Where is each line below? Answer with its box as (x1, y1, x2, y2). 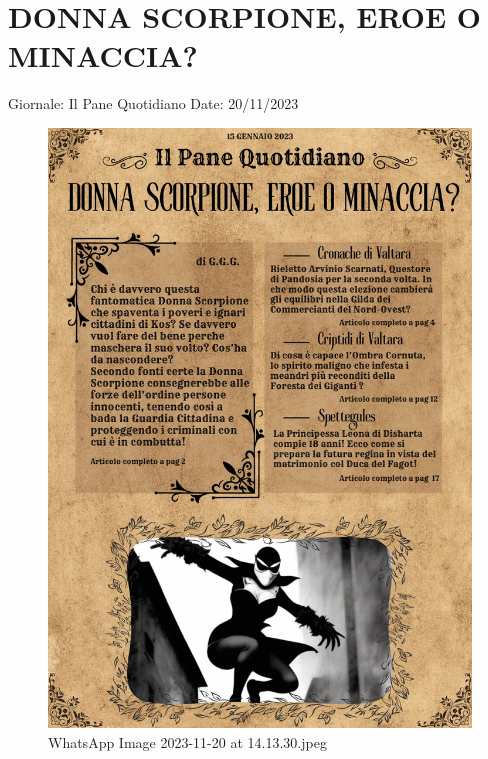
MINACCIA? (8, 35, 198, 76)
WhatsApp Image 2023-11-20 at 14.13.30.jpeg (48, 732, 327, 753)
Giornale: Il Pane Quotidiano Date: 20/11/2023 (8, 93, 299, 114)
